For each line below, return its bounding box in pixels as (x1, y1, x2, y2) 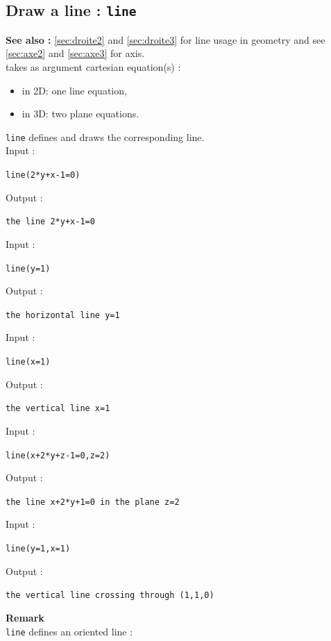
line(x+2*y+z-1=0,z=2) (6, 450, 110, 460)
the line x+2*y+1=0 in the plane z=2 (6, 497, 180, 507)
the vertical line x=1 (6, 403, 110, 414)
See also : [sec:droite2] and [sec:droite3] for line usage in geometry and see (6, 32, 325, 47)
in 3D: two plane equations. (22, 106, 139, 121)
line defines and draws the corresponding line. (6, 129, 205, 144)
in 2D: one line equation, (22, 83, 127, 97)
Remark (6, 610, 44, 624)
